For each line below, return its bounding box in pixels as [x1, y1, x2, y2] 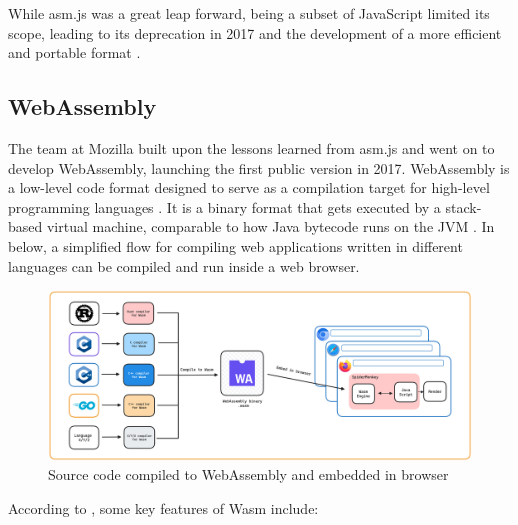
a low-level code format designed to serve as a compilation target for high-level [8, 177, 490, 198]
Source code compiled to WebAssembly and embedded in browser [48, 464, 449, 485]
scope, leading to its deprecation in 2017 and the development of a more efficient [8, 22, 502, 43]
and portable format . [8, 42, 141, 63]
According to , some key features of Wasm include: [8, 497, 319, 518]
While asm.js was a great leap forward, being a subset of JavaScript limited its [8, 3, 490, 23]
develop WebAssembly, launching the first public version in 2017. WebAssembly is [8, 157, 510, 178]
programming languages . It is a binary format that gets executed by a [8, 196, 441, 217]
